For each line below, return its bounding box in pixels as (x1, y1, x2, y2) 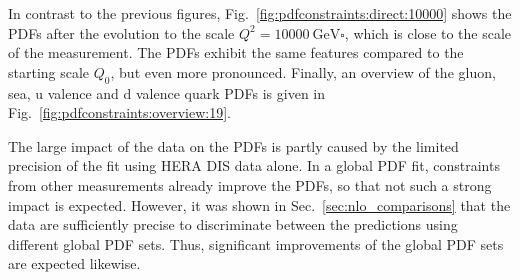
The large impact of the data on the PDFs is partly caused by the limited (8, 135, 459, 156)
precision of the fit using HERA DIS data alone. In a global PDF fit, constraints (8, 155, 500, 176)
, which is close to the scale (344, 22, 512, 43)
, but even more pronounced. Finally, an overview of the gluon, (110, 61, 496, 82)
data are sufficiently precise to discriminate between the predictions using (8, 214, 458, 235)
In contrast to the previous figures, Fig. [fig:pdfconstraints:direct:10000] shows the (8, 3, 512, 23)
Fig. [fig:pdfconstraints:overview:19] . (8, 102, 231, 123)
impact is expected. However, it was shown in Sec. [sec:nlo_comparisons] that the (8, 194, 511, 215)
